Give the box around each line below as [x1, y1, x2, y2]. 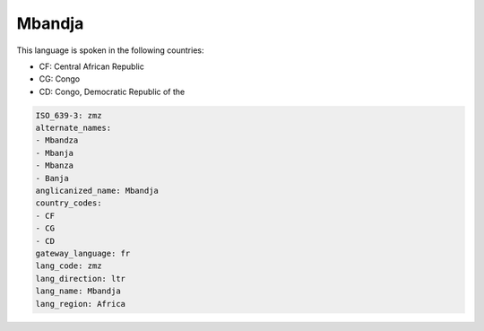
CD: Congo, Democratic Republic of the [39, 86, 186, 97]
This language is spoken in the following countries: [16, 45, 204, 56]
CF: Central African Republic [39, 61, 145, 72]
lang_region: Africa [35, 299, 125, 309]
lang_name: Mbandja [35, 286, 121, 296]
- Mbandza [35, 135, 79, 145]
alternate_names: [35, 123, 112, 134]
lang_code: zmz [35, 261, 102, 271]
